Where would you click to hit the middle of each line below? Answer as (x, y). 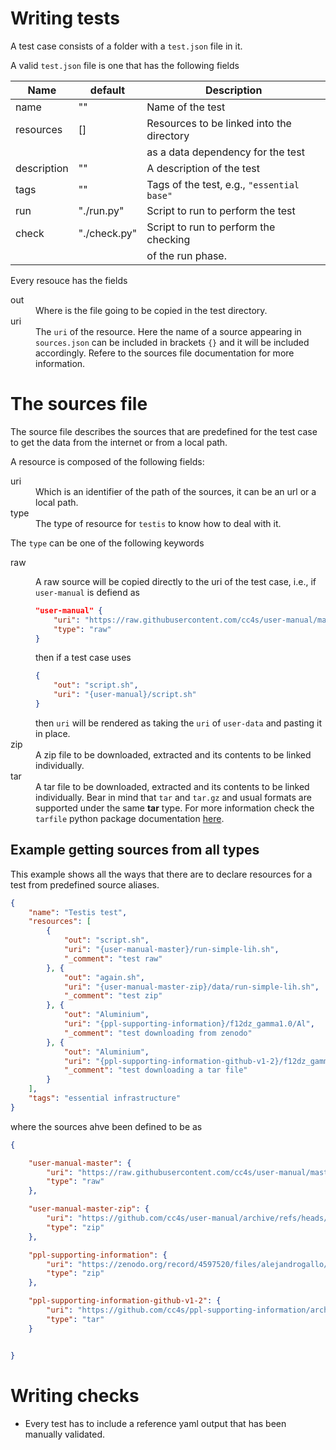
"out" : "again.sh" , (104, 977)
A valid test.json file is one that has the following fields (125, 65)
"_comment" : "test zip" (113, 996)
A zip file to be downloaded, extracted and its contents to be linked (173, 754)
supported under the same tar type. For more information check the (175, 808)
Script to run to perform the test (221, 210)
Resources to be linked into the (219, 123)
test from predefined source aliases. (85, 884)
